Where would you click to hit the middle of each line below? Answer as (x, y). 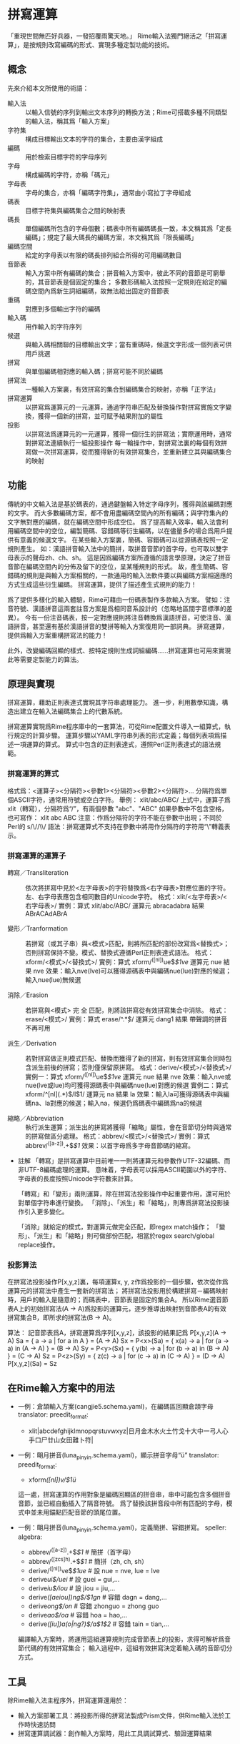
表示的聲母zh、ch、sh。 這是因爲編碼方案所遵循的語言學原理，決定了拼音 (122, 558)
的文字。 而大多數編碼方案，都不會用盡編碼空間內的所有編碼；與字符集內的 (118, 512)
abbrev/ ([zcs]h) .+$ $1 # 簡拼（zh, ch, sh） (88, 1560)
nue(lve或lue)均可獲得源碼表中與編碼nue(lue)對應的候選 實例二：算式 (127, 1085)
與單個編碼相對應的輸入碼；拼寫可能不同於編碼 (94, 371)
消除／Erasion (28, 995)
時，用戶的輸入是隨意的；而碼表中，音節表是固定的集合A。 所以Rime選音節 (118, 1300)
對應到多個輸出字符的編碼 (63, 309)
